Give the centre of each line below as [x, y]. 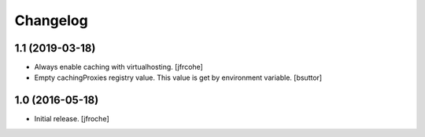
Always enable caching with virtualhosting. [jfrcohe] [119, 67]
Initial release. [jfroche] [72, 119]
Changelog [51, 20]
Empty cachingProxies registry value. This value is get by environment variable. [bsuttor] [178, 78]
